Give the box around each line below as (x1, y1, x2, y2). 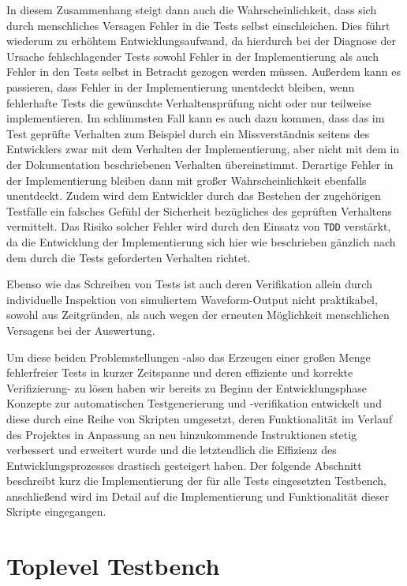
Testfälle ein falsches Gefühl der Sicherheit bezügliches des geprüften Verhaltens (6, 202, 392, 219)
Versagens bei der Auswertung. (6, 321, 155, 338)
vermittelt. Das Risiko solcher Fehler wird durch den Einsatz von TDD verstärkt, (6, 218, 391, 235)
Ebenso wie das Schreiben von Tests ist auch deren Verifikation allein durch (6, 276, 372, 292)
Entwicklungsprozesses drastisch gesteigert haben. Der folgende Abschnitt (6, 456, 362, 473)
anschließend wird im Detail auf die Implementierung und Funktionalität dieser (6, 487, 390, 504)
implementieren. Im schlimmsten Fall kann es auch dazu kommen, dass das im (6, 110, 385, 126)
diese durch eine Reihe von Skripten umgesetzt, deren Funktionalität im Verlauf (6, 410, 393, 426)
